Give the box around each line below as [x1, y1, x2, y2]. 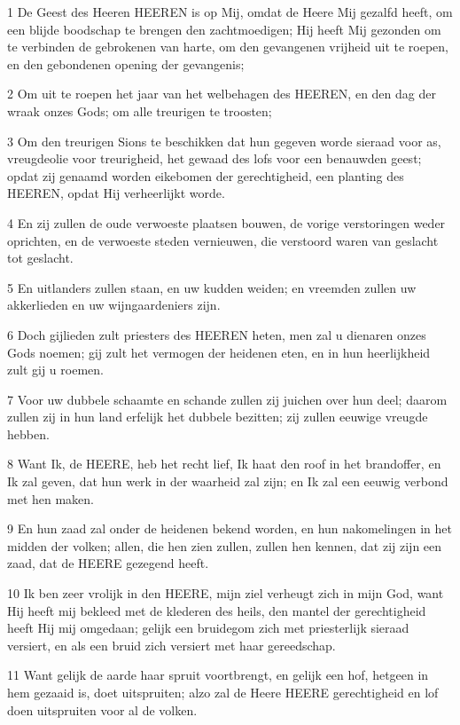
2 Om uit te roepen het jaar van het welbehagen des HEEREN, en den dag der [7, 84, 436, 103]
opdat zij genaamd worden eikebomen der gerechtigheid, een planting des [7, 166, 404, 185]
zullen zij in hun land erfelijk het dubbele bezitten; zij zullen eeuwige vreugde [7, 407, 428, 426]
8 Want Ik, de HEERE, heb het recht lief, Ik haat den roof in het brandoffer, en [7, 454, 441, 473]
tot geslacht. [7, 248, 74, 267]
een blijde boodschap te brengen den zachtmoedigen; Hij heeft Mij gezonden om [7, 20, 441, 38]
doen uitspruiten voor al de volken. [7, 700, 198, 719]
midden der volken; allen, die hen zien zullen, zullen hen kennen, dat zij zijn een [7, 536, 442, 555]
